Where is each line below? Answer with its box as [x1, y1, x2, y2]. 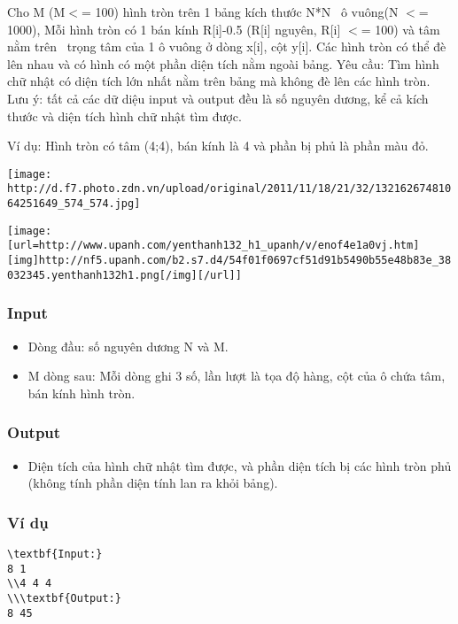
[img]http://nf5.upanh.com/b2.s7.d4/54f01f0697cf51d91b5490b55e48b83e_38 [7, 254, 452, 267]
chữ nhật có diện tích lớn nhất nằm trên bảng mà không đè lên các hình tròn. [7, 72, 431, 90]
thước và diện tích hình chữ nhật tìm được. [7, 106, 242, 125]
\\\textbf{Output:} [7, 591, 121, 605]
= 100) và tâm [361, 19, 440, 38]
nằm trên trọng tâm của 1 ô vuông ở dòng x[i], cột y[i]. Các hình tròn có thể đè [7, 37, 446, 56]
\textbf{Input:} [7, 547, 103, 560]
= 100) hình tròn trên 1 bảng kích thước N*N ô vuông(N [82, 3, 399, 20]
